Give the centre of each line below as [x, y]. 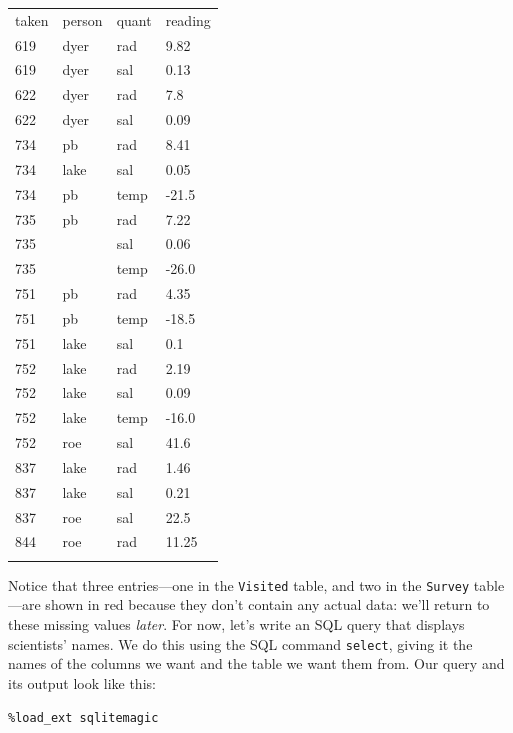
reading [188, 19]
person [82, 19]
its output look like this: [82, 682]
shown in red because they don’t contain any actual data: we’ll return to [267, 604]
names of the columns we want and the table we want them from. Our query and [256, 663]
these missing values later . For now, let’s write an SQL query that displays [236, 624]
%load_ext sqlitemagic [83, 717]
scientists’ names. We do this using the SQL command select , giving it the [240, 643]
